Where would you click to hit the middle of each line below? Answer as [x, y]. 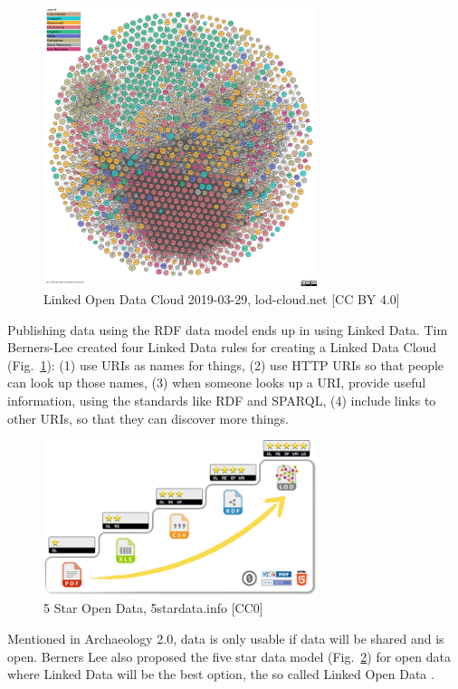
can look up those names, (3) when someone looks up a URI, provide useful [217, 383]
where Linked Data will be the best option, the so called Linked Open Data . [221, 674]
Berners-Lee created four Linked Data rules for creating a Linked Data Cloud [222, 347]
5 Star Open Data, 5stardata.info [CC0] [153, 608]
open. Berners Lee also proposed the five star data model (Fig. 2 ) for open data [229, 656]
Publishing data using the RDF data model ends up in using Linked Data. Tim [228, 329]
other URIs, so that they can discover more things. [148, 418]
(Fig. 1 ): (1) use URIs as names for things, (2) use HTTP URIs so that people [226, 364]
